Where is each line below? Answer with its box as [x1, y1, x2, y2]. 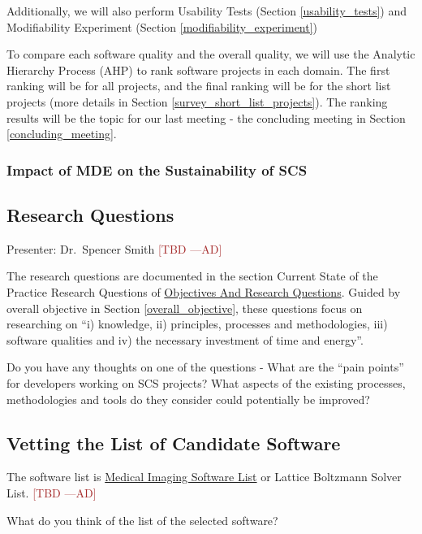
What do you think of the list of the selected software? [6, 511, 278, 528]
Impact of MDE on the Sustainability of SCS [6, 159, 308, 180]
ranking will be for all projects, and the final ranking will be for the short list [6, 77, 391, 94]
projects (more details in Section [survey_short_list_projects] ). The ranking [6, 93, 388, 110]
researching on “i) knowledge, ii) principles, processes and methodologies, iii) [6, 315, 388, 332]
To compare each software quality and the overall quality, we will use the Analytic [6, 46, 416, 63]
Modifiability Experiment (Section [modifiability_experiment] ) [6, 18, 318, 35]
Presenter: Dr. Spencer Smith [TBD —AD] [6, 240, 222, 257]
